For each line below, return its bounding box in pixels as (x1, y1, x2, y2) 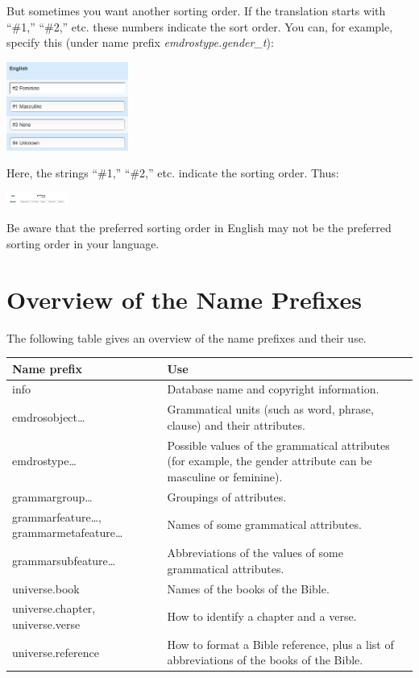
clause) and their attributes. (167, 416, 305, 433)
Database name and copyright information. (167, 381, 380, 397)
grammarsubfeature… (12, 551, 116, 568)
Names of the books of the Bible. (167, 580, 330, 597)
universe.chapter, (12, 600, 96, 617)
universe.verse (12, 615, 81, 632)
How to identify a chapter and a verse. (167, 608, 357, 625)
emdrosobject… (12, 409, 85, 426)
